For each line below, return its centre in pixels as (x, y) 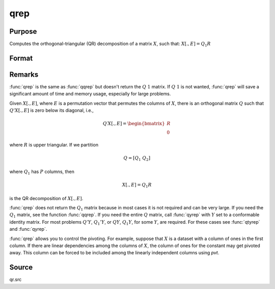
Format (21, 58)
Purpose (23, 31)
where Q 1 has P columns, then (42, 172)
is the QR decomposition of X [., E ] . (46, 198)
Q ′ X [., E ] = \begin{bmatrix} (134, 124)
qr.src (16, 280)
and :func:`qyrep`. (28, 229)
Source (21, 267)
